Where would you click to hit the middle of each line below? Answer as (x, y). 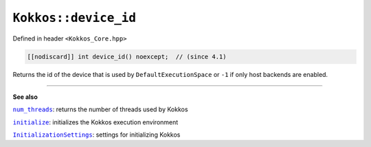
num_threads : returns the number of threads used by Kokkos (100, 109)
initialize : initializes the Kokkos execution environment (95, 122)
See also (25, 97)
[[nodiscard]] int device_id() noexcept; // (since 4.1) (127, 56)
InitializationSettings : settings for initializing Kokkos (97, 135)
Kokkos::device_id (75, 18)
